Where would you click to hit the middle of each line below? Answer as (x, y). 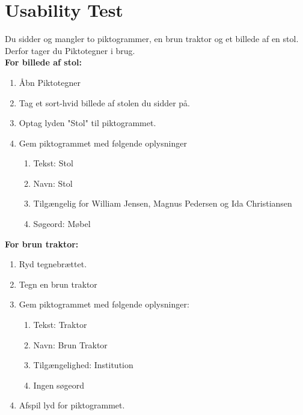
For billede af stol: (43, 62)
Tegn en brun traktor (58, 284)
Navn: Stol (53, 183)
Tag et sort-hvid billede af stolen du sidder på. (105, 102)
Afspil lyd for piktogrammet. (72, 405)
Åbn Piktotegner (50, 82)
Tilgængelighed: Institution (83, 365)
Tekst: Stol (53, 163)
